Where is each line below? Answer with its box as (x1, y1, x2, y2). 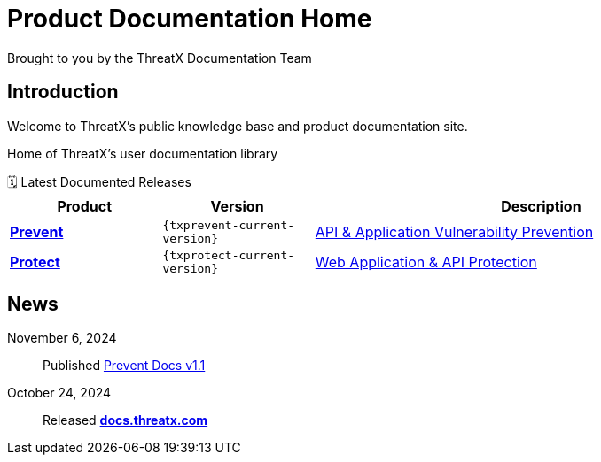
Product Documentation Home (7, 4, 372, 34)
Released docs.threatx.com (43, 412, 208, 428)
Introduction (7, 81, 119, 104)
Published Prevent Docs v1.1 (43, 358, 206, 373)
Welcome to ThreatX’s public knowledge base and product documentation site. (7, 118, 468, 134)
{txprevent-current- (162, 218, 295, 232)
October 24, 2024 (7, 385, 112, 401)
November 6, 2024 (7, 330, 117, 346)
